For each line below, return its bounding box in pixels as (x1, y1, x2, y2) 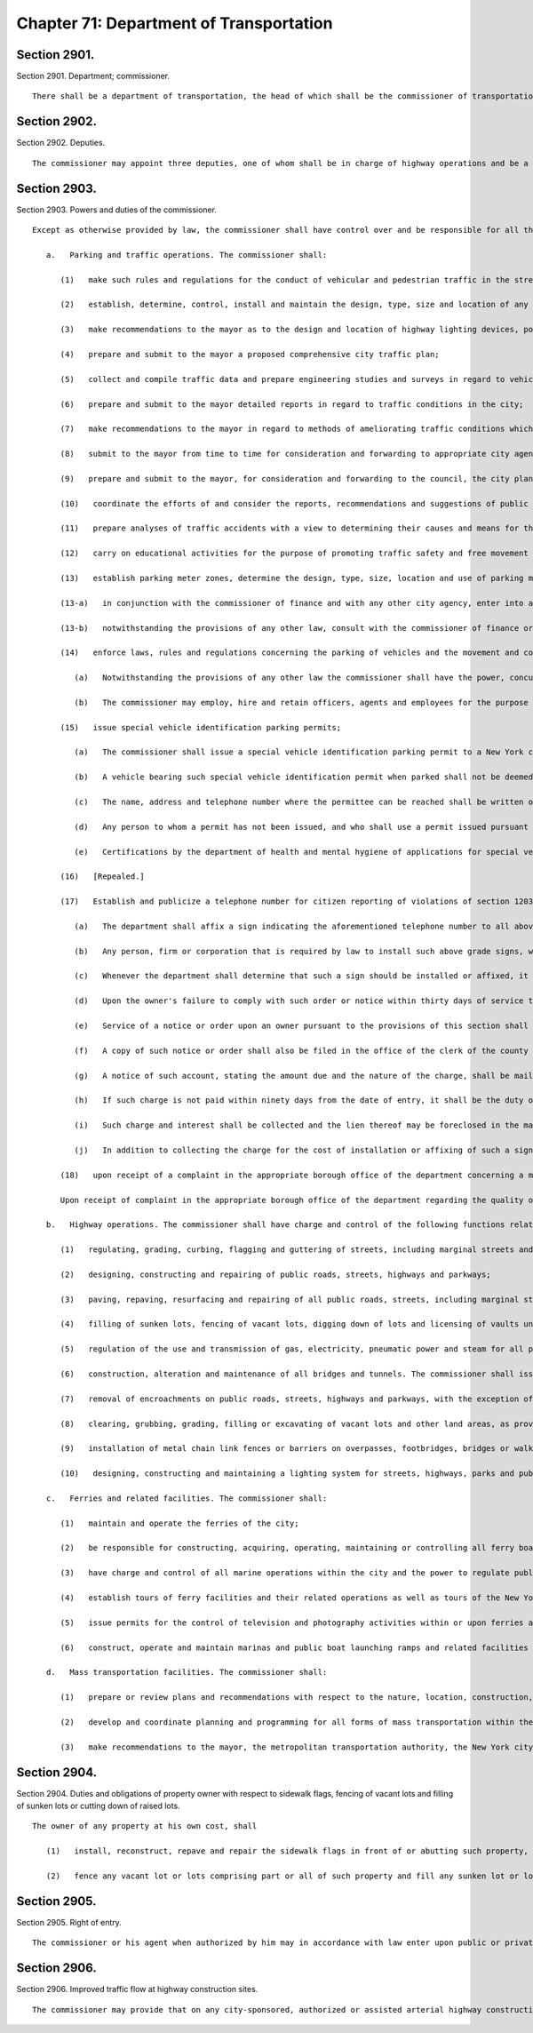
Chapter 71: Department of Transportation (16, 13, 333, 33)
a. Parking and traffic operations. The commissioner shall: (45, 250, 328, 259)
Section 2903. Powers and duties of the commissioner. (16, 204, 218, 215)
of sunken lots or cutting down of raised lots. (16, 1800, 181, 1811)
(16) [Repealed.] (60, 872, 146, 881)
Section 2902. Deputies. (16, 138, 106, 148)
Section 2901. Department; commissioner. (16, 71, 171, 82)
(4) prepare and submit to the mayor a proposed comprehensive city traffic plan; (60, 349, 440, 359)
